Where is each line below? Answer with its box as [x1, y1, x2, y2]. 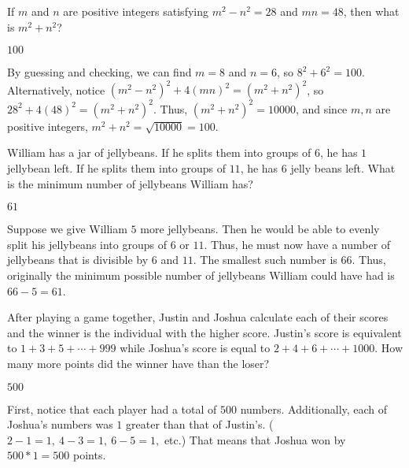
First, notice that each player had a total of [7, 400, 217, 417]
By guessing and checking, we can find [7, 64, 192, 80]
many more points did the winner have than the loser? [7, 355, 270, 371]
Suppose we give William [7, 221, 127, 237]
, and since [295, 100, 348, 117]
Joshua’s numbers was [7, 416, 113, 433]
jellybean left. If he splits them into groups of [7, 159, 226, 176]
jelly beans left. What [290, 159, 396, 176]
